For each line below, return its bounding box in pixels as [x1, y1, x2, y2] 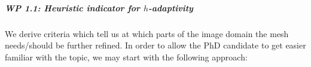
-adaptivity [148, 1, 193, 14]
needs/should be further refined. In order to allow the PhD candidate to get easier [5, 39, 306, 51]
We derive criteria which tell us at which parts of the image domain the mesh [5, 27, 289, 39]
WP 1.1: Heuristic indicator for [5, 1, 141, 14]
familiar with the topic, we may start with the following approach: [5, 50, 248, 63]
